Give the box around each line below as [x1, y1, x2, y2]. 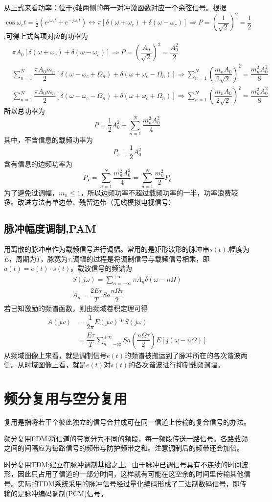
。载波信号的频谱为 [70, 263, 133, 273]
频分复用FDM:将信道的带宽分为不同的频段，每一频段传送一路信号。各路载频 [4, 433, 248, 443]
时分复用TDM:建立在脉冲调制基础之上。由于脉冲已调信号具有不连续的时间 [4, 459, 242, 469]
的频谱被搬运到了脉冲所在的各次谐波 [124, 350, 241, 360]
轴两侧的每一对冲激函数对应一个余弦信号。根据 [75, 2, 227, 12]
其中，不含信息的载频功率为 [4, 135, 93, 145]
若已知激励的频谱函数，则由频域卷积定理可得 [4, 303, 148, 313]
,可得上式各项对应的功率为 [4, 31, 88, 41]
